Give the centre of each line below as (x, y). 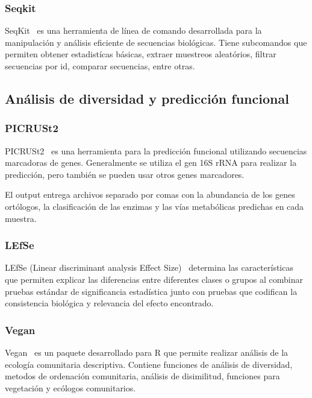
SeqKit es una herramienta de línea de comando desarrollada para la (133, 30)
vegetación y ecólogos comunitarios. (70, 387)
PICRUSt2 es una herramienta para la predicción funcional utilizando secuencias (156, 150)
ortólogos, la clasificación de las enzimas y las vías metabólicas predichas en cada (154, 206)
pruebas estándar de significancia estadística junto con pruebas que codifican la (151, 291)
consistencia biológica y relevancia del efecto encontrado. (109, 303)
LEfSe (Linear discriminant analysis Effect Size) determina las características (149, 267)
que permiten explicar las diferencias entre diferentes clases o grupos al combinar (154, 279)
